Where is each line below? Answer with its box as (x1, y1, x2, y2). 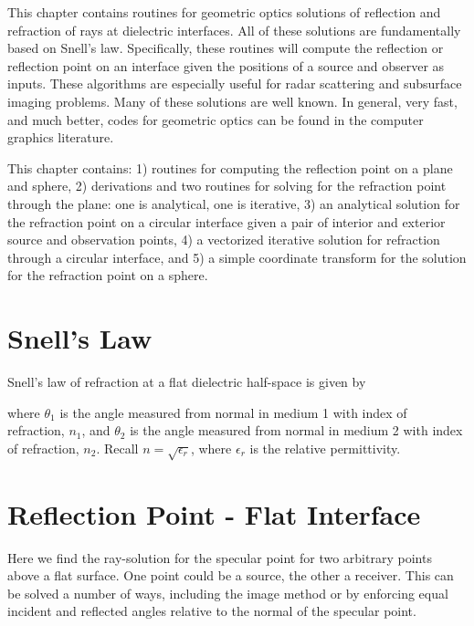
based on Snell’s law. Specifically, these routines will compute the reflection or (7, 38, 444, 57)
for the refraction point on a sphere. (7, 266, 208, 285)
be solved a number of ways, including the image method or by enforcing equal (7, 583, 448, 602)
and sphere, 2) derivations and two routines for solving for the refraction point (7, 176, 447, 195)
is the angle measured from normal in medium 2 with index (130, 421, 463, 440)
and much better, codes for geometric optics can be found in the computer (7, 110, 424, 129)
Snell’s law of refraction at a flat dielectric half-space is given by (7, 372, 366, 391)
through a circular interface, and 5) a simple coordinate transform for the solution (7, 247, 467, 266)
